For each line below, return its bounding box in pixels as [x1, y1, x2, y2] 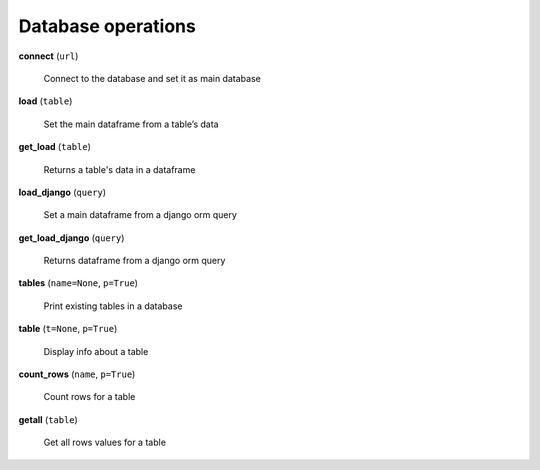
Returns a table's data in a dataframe [43, 163, 196, 175]
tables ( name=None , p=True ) [18, 277, 139, 289]
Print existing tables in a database [43, 300, 183, 312]
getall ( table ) [18, 413, 79, 425]
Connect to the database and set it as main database [43, 72, 262, 84]
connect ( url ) [18, 50, 79, 62]
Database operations [18, 15, 197, 37]
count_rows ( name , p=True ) [18, 368, 136, 380]
